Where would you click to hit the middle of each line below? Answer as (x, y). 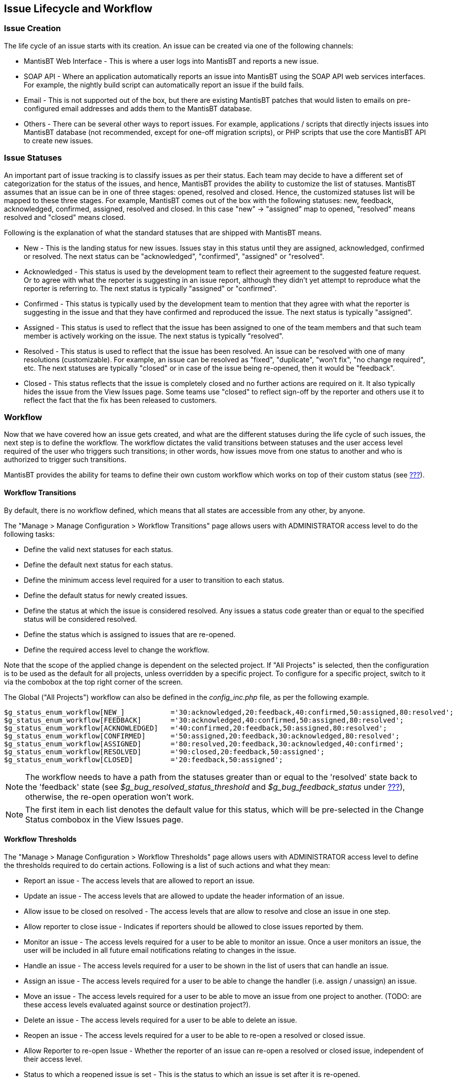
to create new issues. (59, 140)
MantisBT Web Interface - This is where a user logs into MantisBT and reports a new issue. (171, 61)
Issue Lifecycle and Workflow (78, 9)
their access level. (53, 1059)
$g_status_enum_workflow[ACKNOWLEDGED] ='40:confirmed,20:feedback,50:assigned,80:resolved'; (196, 728)
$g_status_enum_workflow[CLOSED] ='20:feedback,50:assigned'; (144, 759)
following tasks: (29, 534)
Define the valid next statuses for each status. (99, 549)
